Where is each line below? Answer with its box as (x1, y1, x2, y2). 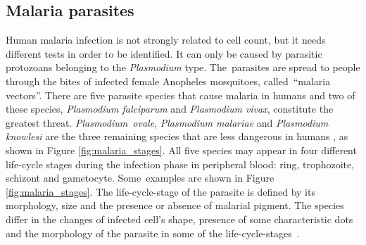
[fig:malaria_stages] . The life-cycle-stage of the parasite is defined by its (6, 184, 315, 199)
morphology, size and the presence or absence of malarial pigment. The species (6, 198, 344, 213)
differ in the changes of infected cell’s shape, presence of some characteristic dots (6, 211, 353, 226)
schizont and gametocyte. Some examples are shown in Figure (6, 170, 274, 185)
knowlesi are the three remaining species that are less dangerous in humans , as (6, 129, 348, 144)
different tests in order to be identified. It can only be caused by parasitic (6, 46, 322, 61)
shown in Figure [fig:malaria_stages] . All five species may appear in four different (6, 142, 357, 157)
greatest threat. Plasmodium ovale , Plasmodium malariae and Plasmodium (6, 115, 329, 130)
